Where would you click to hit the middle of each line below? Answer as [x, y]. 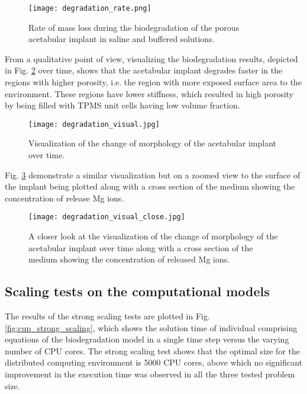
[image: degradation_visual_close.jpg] [107, 217]
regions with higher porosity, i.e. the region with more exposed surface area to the [153, 82]
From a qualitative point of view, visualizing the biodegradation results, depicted [151, 58]
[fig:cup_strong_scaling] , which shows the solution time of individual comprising [151, 327]
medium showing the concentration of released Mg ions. [129, 259]
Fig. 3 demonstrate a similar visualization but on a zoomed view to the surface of [153, 174]
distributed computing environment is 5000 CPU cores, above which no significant [154, 362]
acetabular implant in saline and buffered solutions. [122, 39]
